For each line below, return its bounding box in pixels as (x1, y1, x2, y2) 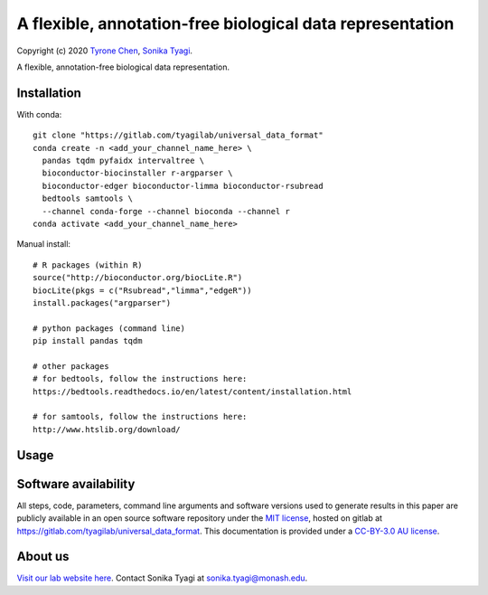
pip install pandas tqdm (33, 335, 143, 346)
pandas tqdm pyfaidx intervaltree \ (42, 156, 205, 166)
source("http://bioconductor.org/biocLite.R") (33, 272, 243, 283)
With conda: (16, 109, 62, 119)
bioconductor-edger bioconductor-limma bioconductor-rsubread (42, 181, 324, 191)
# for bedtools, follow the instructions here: (33, 373, 248, 384)
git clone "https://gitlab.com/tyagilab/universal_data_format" (33, 130, 324, 140)
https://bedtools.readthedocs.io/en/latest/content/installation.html (33, 386, 352, 397)
